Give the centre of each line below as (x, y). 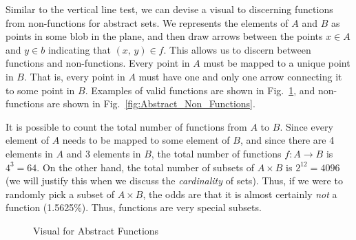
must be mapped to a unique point (277, 63)
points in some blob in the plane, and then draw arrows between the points (164, 36)
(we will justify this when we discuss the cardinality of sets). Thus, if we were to (174, 181)
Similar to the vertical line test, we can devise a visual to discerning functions (169, 9)
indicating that (79, 49)
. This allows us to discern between (237, 49)
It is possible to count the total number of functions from (126, 126)
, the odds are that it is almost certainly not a (240, 194)
